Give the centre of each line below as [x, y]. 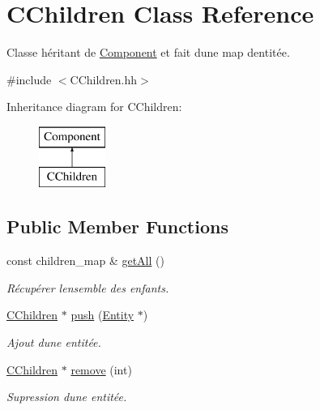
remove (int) [101, 369]
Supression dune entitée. [67, 397]
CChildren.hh [104, 79]
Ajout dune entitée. [54, 342]
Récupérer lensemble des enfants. [88, 287]
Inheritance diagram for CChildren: [94, 107]
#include [29, 79]
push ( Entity [102, 315]
